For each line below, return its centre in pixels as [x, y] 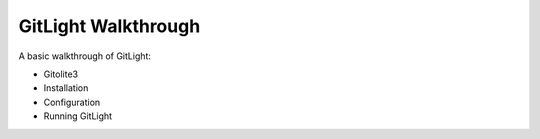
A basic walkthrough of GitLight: [85, 56]
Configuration [72, 102]
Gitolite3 [61, 74]
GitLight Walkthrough [109, 26]
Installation [66, 88]
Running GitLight [78, 116]
